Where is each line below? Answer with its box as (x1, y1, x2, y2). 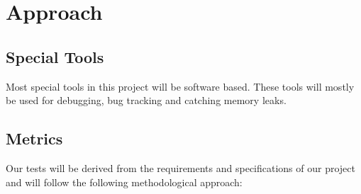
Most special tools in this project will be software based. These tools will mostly (6, 79, 355, 93)
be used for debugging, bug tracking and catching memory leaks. (6, 93, 287, 108)
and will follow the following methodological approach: (6, 174, 243, 189)
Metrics (6, 127, 63, 149)
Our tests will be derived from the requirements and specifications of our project (6, 160, 355, 175)
